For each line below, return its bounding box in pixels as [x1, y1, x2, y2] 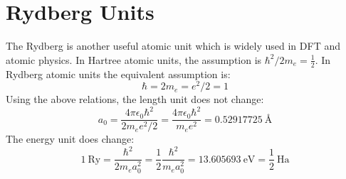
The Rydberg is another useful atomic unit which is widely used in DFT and [6, 38, 340, 53]
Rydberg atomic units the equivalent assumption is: [6, 66, 231, 81]
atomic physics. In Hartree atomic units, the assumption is [6, 52, 262, 67]
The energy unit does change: [6, 131, 135, 146]
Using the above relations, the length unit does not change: [6, 92, 264, 107]
